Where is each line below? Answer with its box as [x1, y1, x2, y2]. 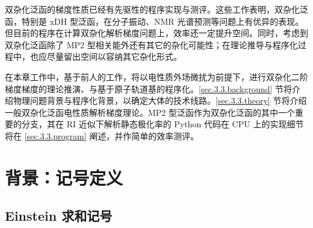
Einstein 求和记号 [5, 206, 113, 225]
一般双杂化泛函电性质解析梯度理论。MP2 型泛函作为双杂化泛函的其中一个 [5, 106, 296, 118]
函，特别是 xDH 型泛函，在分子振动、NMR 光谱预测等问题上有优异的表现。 [5, 14, 304, 27]
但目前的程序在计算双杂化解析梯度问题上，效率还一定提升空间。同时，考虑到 [5, 27, 308, 39]
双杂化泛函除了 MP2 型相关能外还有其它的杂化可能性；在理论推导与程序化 [5, 38, 298, 51]
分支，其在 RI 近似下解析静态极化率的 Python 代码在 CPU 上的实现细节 [21, 118, 304, 130]
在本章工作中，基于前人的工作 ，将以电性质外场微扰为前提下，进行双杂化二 [5, 70, 300, 83]
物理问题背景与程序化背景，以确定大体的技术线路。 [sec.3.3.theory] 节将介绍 [13, 94, 307, 107]
